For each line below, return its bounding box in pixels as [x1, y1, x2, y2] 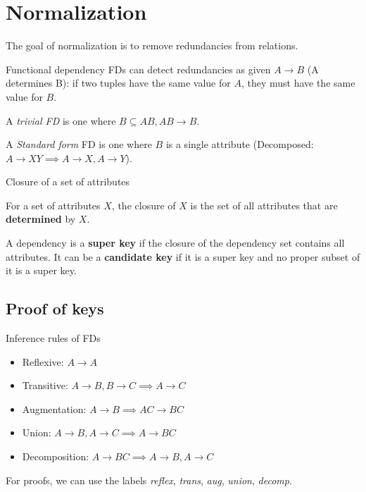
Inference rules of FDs [6, 331, 101, 345]
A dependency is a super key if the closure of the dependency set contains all [6, 235, 345, 250]
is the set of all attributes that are [190, 197, 338, 212]
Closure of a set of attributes [6, 174, 130, 189]
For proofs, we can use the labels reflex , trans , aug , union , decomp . [6, 472, 292, 487]
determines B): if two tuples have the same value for [6, 75, 231, 90]
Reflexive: [22, 354, 64, 369]
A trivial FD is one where [6, 113, 116, 128]
